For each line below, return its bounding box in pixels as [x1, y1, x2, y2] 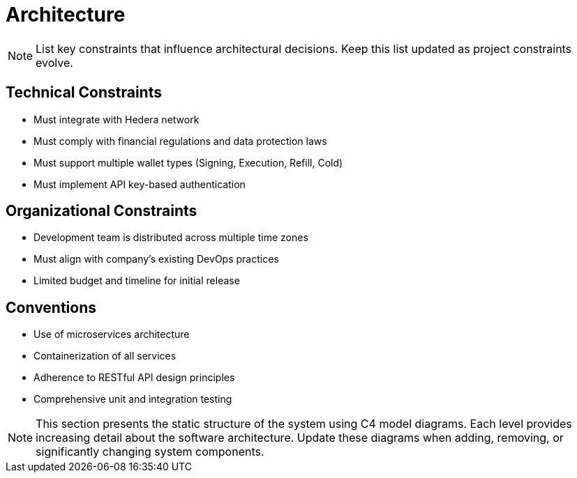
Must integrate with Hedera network [33, 113, 200, 125]
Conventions [6, 298, 97, 316]
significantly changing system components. [36, 445, 264, 459]
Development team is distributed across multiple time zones [33, 231, 308, 244]
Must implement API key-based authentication [33, 178, 246, 190]
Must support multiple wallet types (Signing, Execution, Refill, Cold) [33, 156, 343, 169]
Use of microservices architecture [33, 328, 190, 341]
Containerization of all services [33, 350, 177, 362]
